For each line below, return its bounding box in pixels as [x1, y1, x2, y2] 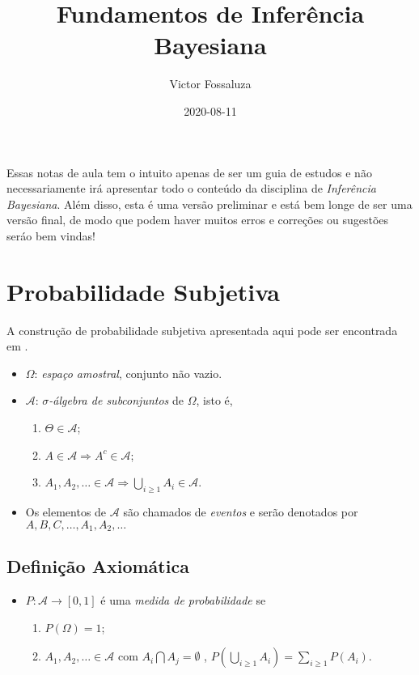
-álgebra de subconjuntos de [49, 392, 184, 409]
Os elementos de [25, 503, 107, 520]
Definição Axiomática [6, 554, 189, 579]
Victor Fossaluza [169, 75, 252, 92]
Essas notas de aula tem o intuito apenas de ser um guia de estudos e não [6, 163, 372, 180]
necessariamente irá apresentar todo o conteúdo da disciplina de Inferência [6, 180, 376, 197]
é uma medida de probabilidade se [100, 592, 266, 609]
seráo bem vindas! [6, 227, 95, 244]
